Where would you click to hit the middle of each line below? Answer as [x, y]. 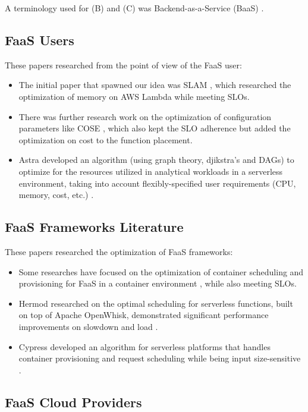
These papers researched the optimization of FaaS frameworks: [119, 251]
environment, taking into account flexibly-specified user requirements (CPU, [157, 183]
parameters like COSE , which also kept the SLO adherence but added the [155, 128]
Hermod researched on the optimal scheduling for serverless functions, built [156, 303]
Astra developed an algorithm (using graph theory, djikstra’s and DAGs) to [156, 160]
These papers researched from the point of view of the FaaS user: [123, 65]
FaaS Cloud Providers [73, 402]
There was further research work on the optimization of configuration [145, 116]
